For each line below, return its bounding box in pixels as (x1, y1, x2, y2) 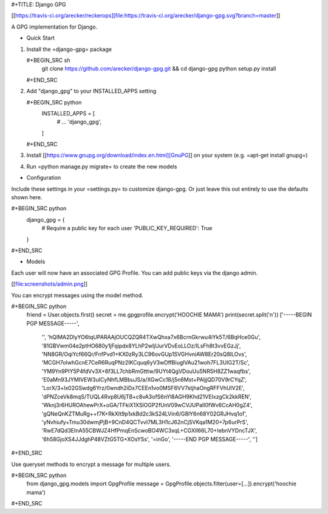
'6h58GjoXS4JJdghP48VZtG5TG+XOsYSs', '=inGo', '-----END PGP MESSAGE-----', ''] (41, 435, 258, 443)
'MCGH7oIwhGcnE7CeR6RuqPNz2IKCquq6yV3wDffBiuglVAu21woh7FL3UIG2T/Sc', (41, 359, 250, 366)
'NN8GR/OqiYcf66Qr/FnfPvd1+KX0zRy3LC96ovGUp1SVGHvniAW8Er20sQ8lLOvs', (41, 350, 247, 358)
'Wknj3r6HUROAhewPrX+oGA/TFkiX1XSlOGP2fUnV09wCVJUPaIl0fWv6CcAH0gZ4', (41, 402, 253, 409)
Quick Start (26, 34, 55, 42)
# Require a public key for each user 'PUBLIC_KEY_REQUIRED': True (41, 225, 213, 232)
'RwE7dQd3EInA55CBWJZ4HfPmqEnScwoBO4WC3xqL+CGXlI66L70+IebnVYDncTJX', (41, 427, 258, 434)
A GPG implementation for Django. (11, 23, 97, 30)
